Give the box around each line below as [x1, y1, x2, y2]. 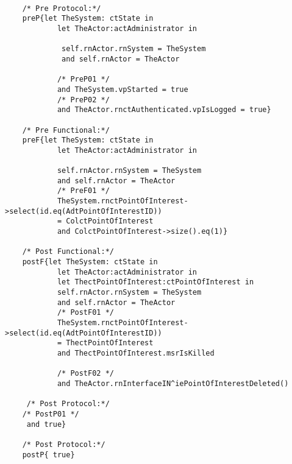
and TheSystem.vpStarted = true [57, 85, 188, 94]
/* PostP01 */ [22, 409, 79, 418]
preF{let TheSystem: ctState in [22, 136, 154, 145]
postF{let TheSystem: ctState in [22, 258, 158, 267]
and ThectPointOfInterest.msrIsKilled [57, 348, 215, 357]
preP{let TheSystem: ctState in [22, 14, 154, 23]
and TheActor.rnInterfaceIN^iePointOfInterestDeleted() [57, 379, 289, 388]
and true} [26, 420, 66, 429]
